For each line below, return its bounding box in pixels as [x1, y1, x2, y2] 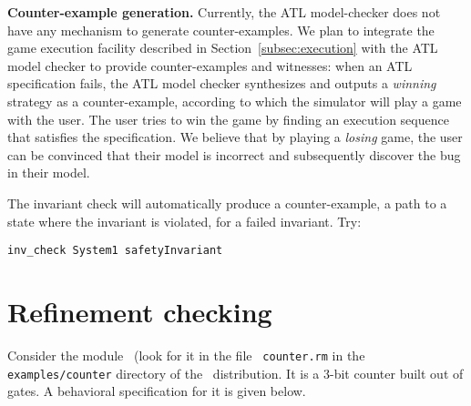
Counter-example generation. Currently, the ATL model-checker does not [7, 3, 441, 21]
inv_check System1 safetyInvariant [7, 244, 223, 258]
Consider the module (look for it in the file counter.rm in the [7, 345, 365, 364]
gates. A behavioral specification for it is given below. [7, 381, 306, 401]
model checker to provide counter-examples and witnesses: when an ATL [7, 56, 413, 75]
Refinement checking [7, 292, 272, 330]
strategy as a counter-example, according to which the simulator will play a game [7, 91, 462, 110]
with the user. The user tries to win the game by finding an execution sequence [7, 109, 449, 128]
